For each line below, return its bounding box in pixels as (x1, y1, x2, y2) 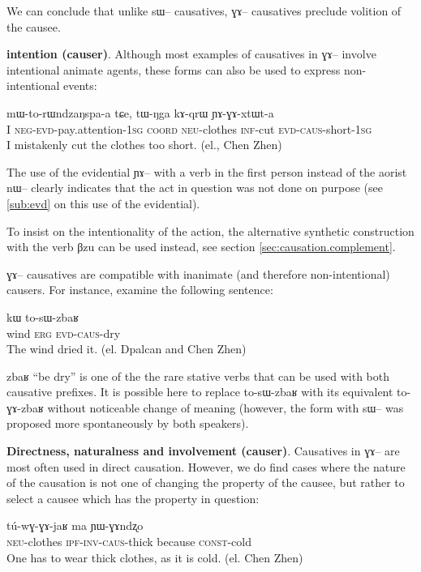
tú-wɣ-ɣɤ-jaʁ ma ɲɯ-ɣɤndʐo (6, 517, 144, 534)
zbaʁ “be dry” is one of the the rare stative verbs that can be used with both (6, 367, 390, 384)
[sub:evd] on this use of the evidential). (6, 194, 200, 211)
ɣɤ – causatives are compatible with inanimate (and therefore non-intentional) (6, 265, 390, 282)
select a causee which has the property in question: (6, 489, 260, 506)
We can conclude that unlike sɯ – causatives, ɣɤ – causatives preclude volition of (6, 2, 402, 19)
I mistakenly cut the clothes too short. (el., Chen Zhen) (6, 136, 282, 153)
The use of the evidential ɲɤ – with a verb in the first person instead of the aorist (6, 163, 407, 180)
